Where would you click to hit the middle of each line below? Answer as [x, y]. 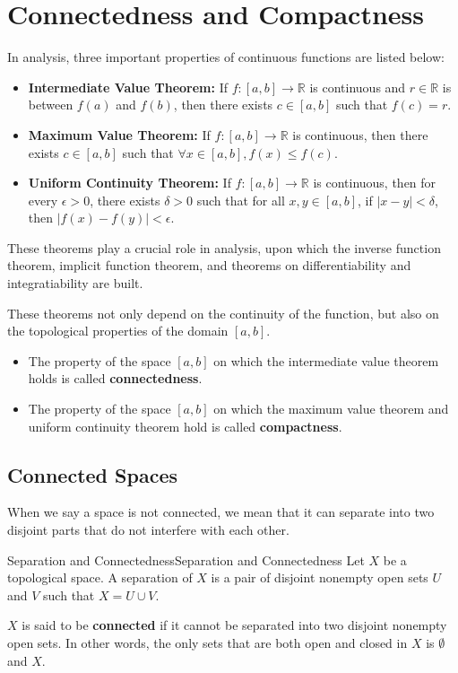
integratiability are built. [75, 283]
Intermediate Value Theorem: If [128, 87]
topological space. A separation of [100, 577]
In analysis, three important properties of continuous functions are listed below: [226, 57]
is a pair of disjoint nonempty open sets [320, 577]
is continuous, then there [360, 134]
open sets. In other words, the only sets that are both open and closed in [207, 642]
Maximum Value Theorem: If [119, 134]
